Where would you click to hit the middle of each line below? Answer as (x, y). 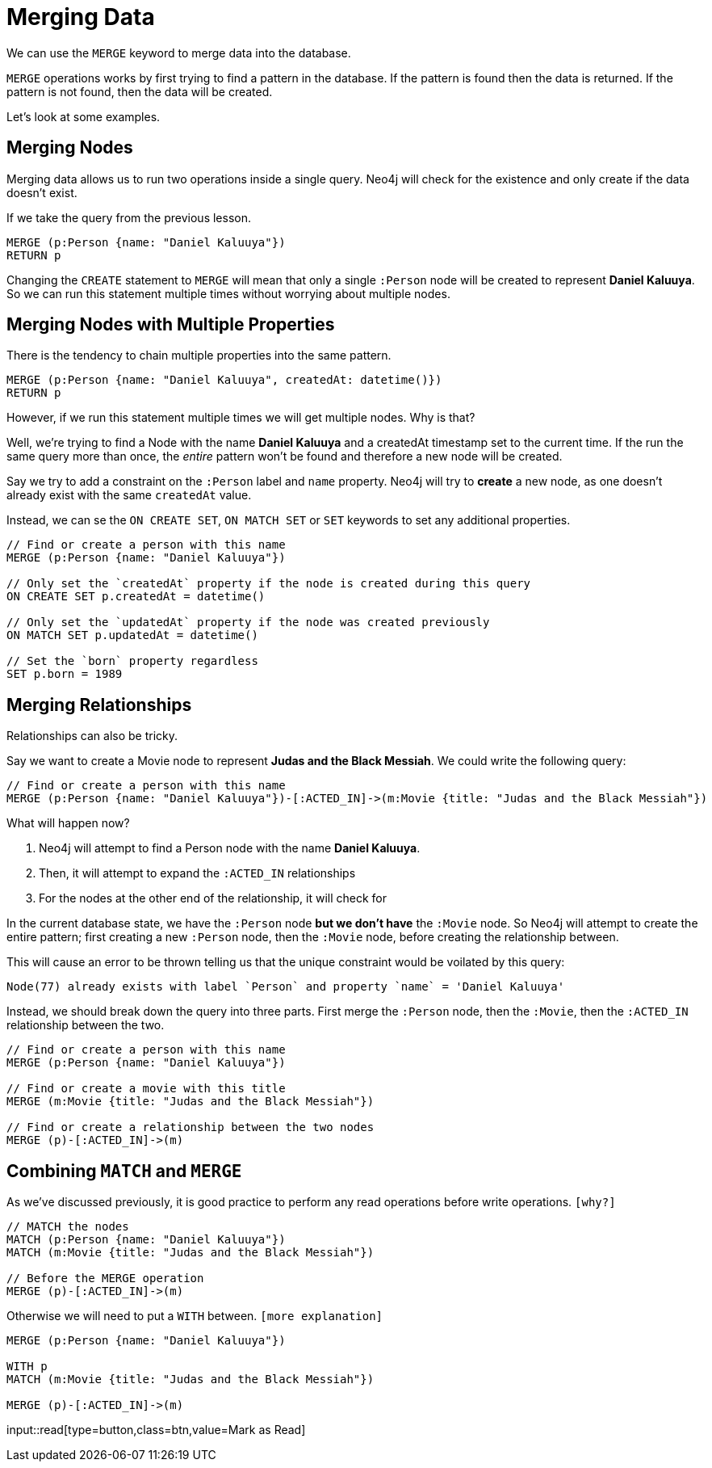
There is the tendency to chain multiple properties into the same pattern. (199, 355)
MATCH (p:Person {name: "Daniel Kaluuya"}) (146, 1240)
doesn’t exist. (42, 192)
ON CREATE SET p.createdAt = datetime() (136, 597)
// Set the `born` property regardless (132, 661)
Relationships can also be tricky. (92, 736)
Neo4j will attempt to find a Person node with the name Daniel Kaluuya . (230, 848)
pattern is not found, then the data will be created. (140, 91)
